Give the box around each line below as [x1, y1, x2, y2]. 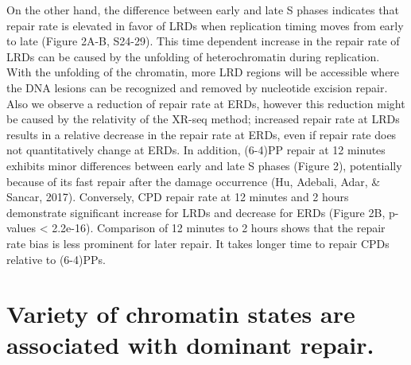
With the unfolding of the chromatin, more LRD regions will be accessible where [6, 64, 400, 80]
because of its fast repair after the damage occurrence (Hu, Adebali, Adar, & [6, 173, 381, 189]
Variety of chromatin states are [6, 297, 355, 330]
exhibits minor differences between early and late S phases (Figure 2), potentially [6, 157, 402, 173]
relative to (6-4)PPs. [6, 250, 106, 267]
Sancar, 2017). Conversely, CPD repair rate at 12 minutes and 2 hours [6, 188, 349, 205]
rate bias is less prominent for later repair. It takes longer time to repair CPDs [6, 235, 390, 251]
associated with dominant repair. [6, 328, 374, 361]
